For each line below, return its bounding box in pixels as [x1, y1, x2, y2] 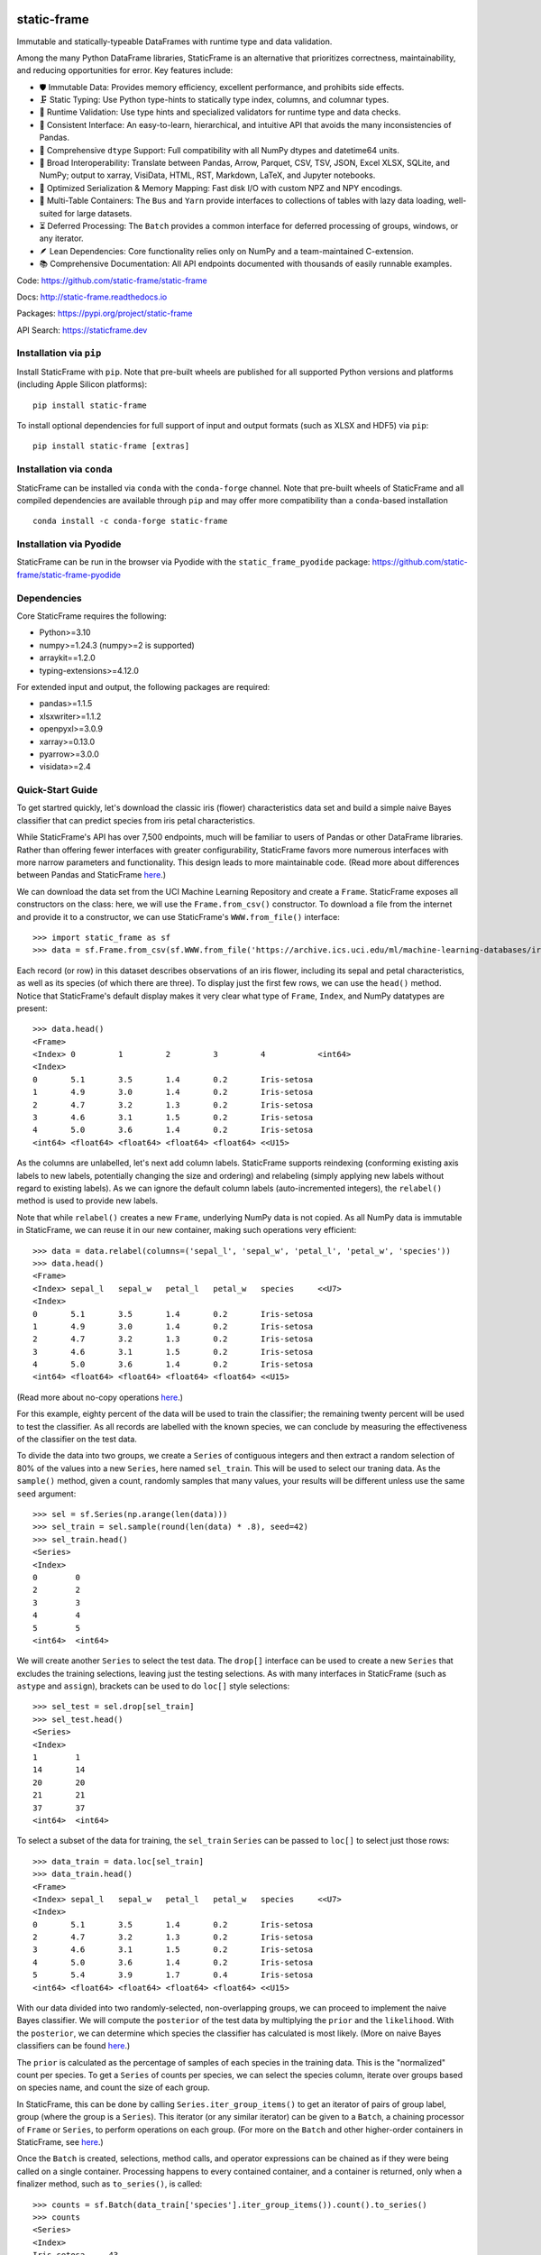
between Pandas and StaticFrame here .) [16, 870, 167, 880]
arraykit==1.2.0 [39, 652, 96, 663]
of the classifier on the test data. [16, 1434, 137, 1445]
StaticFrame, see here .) [16, 2136, 104, 2147]
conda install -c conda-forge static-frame [32, 516, 228, 527]
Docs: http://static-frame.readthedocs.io [16, 291, 168, 302]
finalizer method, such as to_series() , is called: [16, 2178, 203, 2189]
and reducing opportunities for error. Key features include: [16, 65, 234, 76]
